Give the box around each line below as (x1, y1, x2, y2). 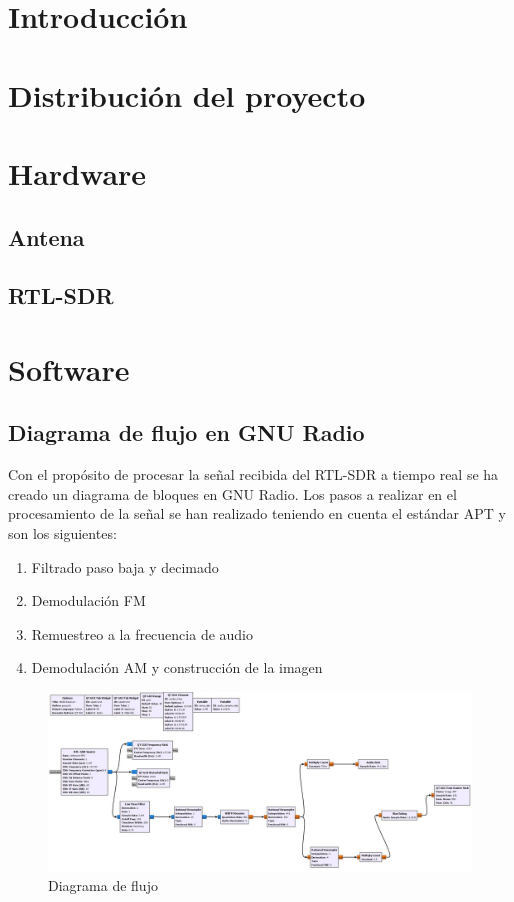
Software (8, 348, 130, 389)
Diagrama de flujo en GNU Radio (8, 417, 365, 448)
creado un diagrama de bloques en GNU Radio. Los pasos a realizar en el (8, 483, 457, 504)
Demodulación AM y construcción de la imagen (31, 657, 323, 678)
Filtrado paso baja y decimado (31, 556, 219, 577)
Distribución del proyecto (8, 74, 366, 115)
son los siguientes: (8, 523, 117, 544)
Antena (8, 221, 85, 252)
